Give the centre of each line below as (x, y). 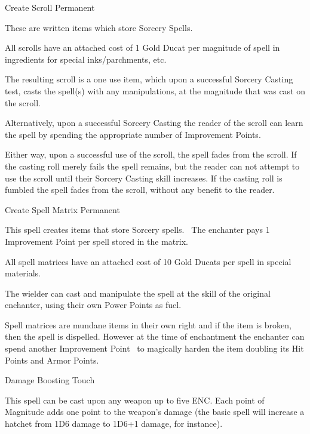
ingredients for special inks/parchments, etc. (86, 59)
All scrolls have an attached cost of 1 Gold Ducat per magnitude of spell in (142, 47)
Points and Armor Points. (52, 360)
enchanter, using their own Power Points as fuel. (93, 305)
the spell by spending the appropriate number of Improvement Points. (133, 134)
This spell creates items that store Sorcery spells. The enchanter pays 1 (137, 230)
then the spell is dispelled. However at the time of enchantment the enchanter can (155, 336)
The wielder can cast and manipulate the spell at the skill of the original (138, 293)
